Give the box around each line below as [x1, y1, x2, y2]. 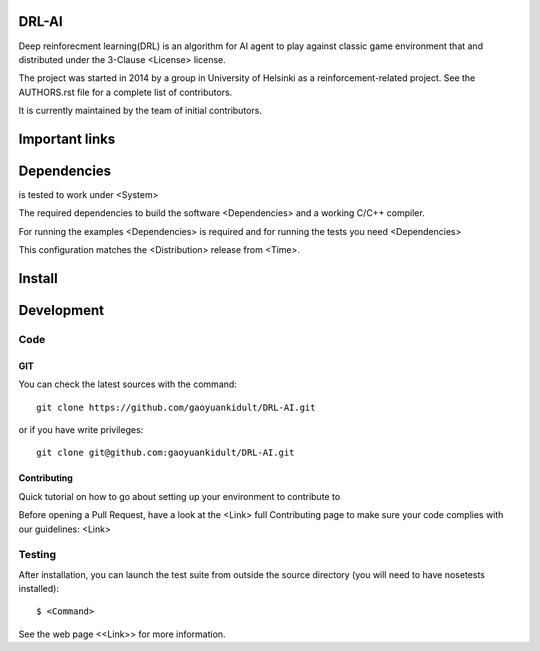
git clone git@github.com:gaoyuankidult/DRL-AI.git [36, 447, 295, 459]
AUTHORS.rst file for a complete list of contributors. [18, 86, 233, 98]
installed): [18, 583, 60, 595]
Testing [18, 548, 57, 562]
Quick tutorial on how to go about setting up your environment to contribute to [18, 490, 341, 502]
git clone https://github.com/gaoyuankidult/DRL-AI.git [36, 401, 316, 413]
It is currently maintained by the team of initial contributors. [18, 105, 262, 117]
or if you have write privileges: [18, 423, 144, 435]
